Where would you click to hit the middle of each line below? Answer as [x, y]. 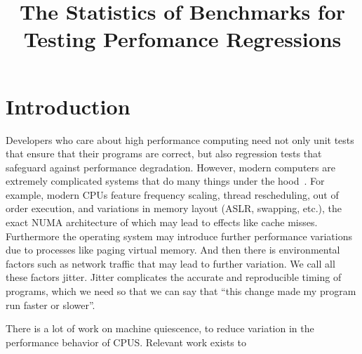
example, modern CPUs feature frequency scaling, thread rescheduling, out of [172, 194]
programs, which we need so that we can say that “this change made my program [181, 291]
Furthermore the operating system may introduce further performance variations [179, 236]
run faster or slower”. [51, 304]
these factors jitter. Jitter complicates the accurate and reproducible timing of [174, 277]
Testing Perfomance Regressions [182, 39]
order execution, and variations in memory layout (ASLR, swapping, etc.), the [174, 208]
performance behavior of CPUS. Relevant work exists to [126, 342]
